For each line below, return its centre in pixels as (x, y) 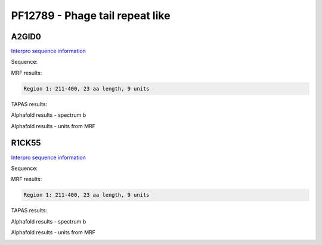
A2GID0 (26, 37)
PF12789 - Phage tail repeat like (91, 15)
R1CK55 (26, 143)
